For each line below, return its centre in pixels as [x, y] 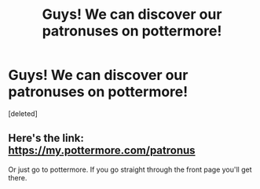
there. [18, 177]
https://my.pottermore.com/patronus [102, 151]
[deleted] [23, 113]
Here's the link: [46, 138]
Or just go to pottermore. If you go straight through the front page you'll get [130, 169]
